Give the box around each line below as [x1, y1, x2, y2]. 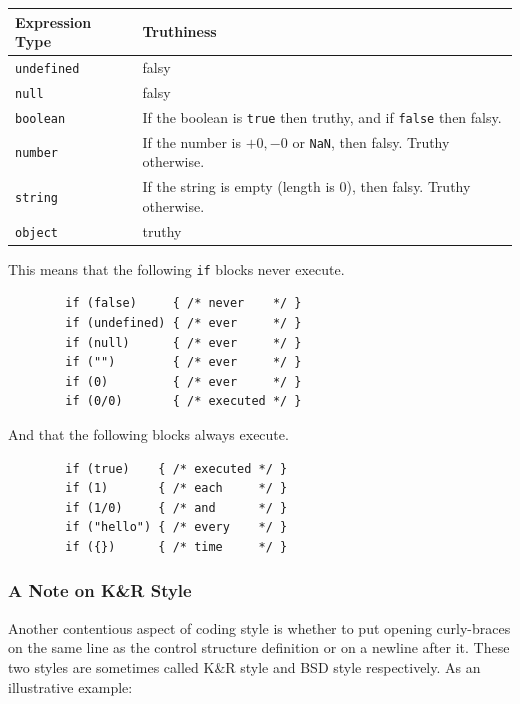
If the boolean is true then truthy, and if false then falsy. [142, 106, 502, 127]
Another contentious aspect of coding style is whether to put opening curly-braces [8, 617, 511, 638]
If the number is [142, 131, 242, 152]
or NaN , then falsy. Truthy [292, 131, 450, 152]
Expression [15, 11, 92, 32]
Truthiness [142, 21, 217, 42]
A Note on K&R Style [8, 578, 192, 603]
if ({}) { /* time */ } [65, 539, 288, 554]
